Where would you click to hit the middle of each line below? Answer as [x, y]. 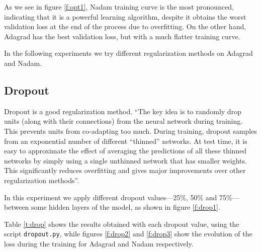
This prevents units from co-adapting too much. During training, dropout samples [130, 131]
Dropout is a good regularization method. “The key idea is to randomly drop [123, 111]
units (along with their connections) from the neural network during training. [123, 121]
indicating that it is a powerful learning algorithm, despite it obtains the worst [125, 16]
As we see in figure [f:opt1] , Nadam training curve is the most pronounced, [119, 7]
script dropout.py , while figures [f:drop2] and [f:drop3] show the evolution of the [128, 234]
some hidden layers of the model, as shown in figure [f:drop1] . [126, 207]
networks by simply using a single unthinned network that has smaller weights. [125, 160]
